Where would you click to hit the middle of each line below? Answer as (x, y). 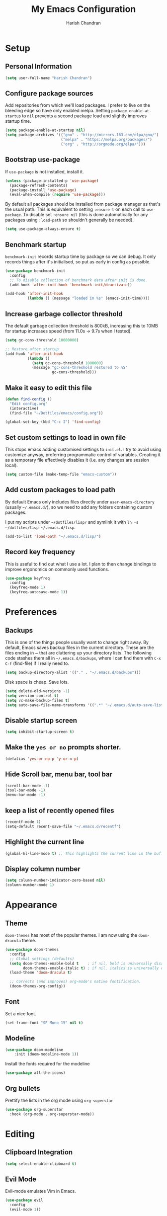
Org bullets (23, 1089)
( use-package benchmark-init (35, 271)
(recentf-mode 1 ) (23, 822)
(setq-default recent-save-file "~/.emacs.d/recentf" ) (63, 826)
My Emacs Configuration (83, 9)
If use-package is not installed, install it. (44, 171)
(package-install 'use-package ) (43, 190)
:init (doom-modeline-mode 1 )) (46, 1054)
